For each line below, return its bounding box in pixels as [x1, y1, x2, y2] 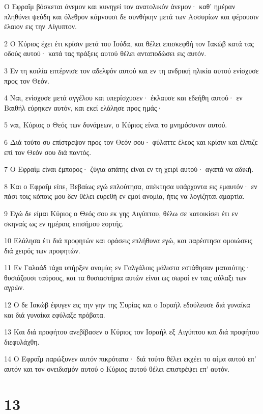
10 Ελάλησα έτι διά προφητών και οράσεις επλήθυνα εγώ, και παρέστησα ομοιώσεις [4, 235, 252, 246]
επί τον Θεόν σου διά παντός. [4, 146, 92, 157]
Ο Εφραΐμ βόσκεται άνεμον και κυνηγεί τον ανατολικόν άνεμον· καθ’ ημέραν [4, 1, 236, 11]
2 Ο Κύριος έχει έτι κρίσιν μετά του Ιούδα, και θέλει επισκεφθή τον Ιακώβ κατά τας [4, 38, 254, 48]
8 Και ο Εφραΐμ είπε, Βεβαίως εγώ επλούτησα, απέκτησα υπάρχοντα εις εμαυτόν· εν [4, 180, 257, 191]
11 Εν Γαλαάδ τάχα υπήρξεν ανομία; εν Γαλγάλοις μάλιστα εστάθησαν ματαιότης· [4, 262, 250, 273]
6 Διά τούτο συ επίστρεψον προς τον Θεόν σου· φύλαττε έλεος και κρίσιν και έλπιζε [4, 136, 258, 147]
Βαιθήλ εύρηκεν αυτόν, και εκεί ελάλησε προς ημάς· [4, 102, 163, 113]
